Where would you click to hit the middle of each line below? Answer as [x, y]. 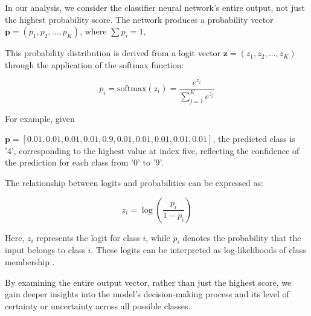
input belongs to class [45, 250]
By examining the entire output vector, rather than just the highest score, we [148, 282]
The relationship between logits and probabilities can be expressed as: [134, 183]
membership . [30, 262]
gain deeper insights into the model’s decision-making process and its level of [147, 294]
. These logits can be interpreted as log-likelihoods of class [198, 250]
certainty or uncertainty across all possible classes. [98, 305]
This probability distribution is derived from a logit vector [113, 53]
